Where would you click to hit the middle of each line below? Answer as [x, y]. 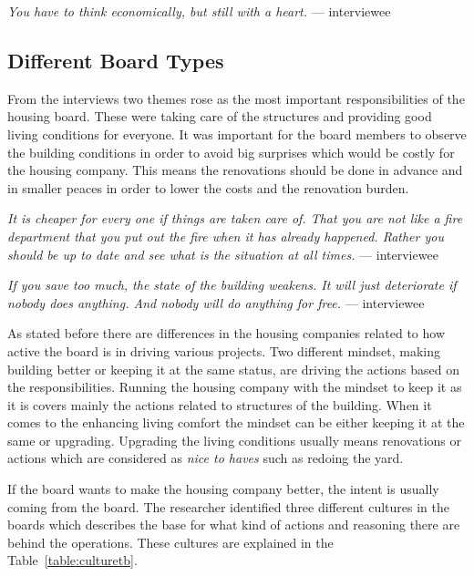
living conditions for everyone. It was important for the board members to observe [237, 134]
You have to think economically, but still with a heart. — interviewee [199, 11]
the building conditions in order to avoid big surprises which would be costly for [231, 152]
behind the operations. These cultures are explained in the [170, 542]
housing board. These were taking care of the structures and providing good [220, 116]
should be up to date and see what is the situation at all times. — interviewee [223, 254]
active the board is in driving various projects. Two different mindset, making [224, 350]
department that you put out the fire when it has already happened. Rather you [226, 236]
